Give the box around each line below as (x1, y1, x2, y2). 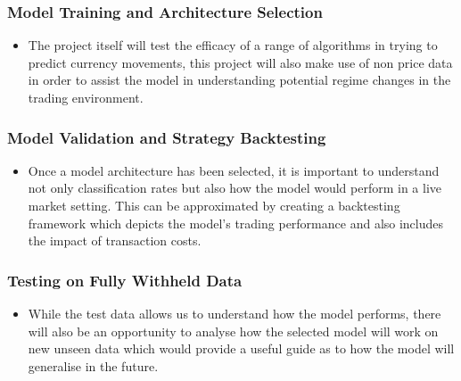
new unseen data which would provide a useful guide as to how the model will (28, 339, 455, 358)
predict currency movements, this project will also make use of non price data (28, 53, 453, 71)
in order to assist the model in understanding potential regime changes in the (28, 70, 451, 89)
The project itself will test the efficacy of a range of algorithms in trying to (28, 36, 438, 54)
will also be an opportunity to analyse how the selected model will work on (28, 321, 439, 340)
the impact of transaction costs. (28, 231, 202, 250)
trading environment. (28, 88, 144, 106)
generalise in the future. (28, 356, 159, 375)
